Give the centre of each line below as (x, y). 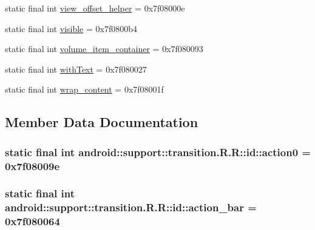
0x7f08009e (32, 166)
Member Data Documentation (102, 122)
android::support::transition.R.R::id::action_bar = (131, 207)
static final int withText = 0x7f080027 (76, 69)
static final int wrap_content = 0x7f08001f (84, 89)
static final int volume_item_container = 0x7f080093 (104, 49)
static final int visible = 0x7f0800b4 (71, 28)
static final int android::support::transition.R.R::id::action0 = (158, 152)
